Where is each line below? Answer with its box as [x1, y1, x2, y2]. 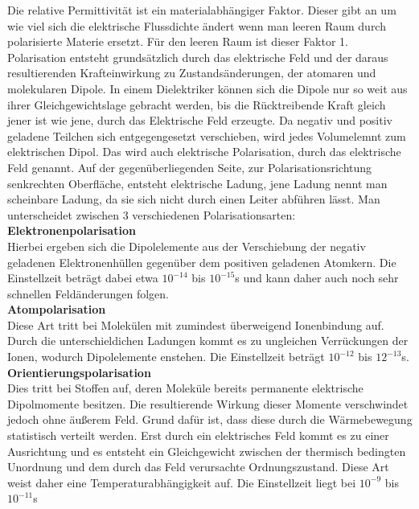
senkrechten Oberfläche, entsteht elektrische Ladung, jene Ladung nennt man [7, 174, 388, 191]
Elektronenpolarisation [7, 222, 136, 239]
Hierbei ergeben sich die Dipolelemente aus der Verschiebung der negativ [7, 237, 366, 254]
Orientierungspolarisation [7, 363, 151, 380]
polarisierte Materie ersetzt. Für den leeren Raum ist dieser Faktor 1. [7, 33, 349, 50]
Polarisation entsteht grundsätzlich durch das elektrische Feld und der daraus [7, 48, 388, 65]
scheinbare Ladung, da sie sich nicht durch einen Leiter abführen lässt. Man [7, 191, 380, 207]
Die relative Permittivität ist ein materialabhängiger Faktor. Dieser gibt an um [7, 2, 396, 18]
